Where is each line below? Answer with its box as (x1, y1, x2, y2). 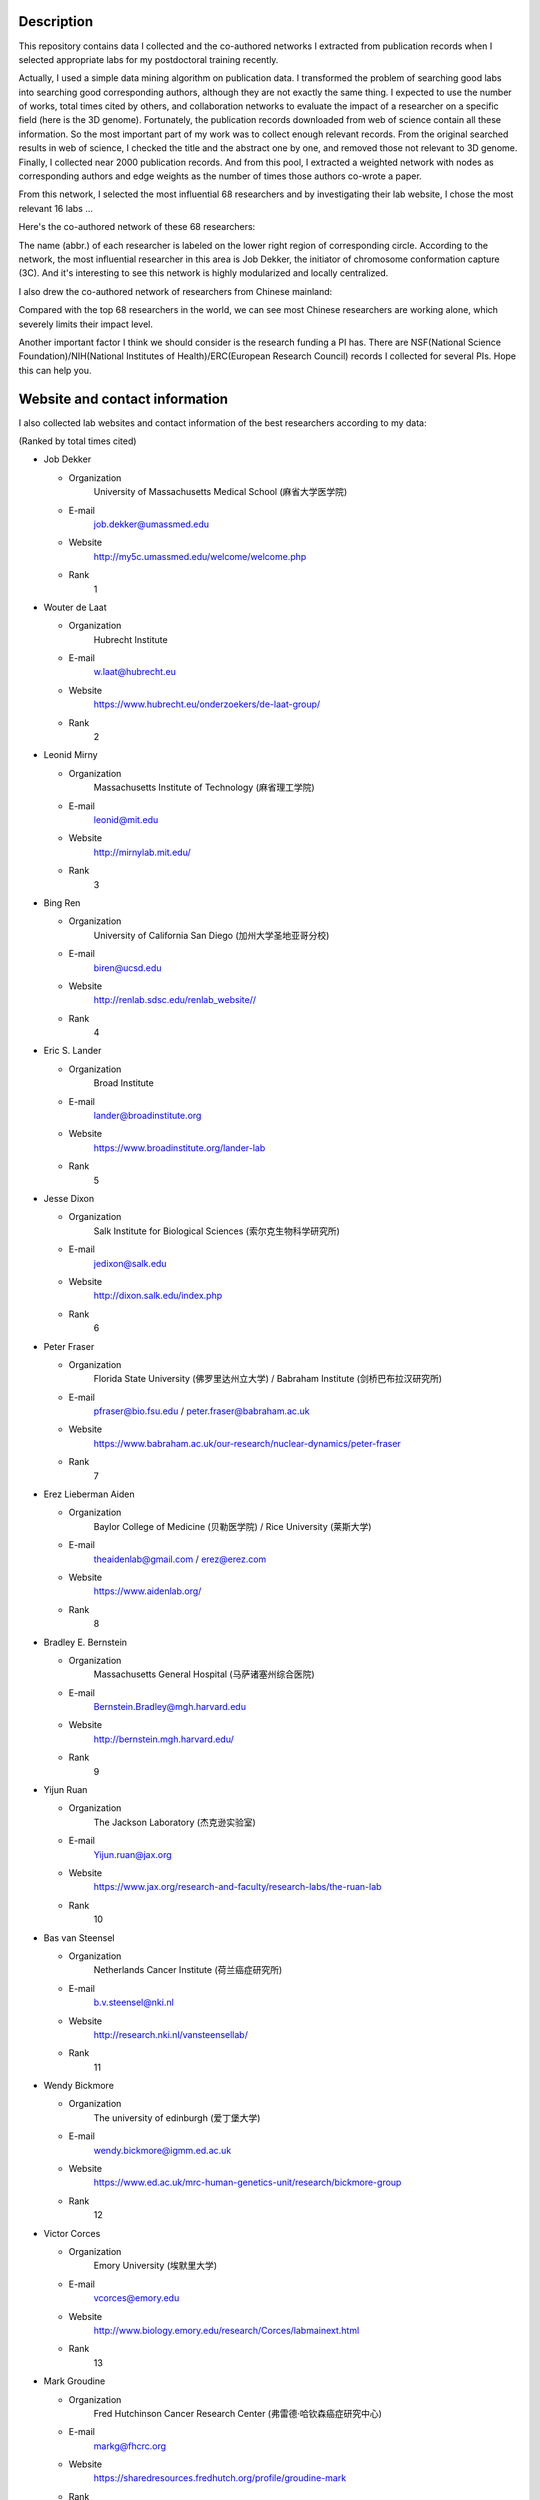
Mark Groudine (43, 2375, 106, 2387)
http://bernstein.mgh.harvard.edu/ (93, 1733, 234, 1745)
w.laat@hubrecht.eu (93, 666, 177, 678)
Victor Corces (43, 2227, 101, 2239)
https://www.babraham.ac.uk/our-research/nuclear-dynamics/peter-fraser (93, 1437, 402, 1449)
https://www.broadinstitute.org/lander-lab (93, 1141, 266, 1154)
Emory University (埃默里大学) (93, 2260, 218, 2272)
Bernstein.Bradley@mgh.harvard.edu (93, 1701, 247, 1713)
